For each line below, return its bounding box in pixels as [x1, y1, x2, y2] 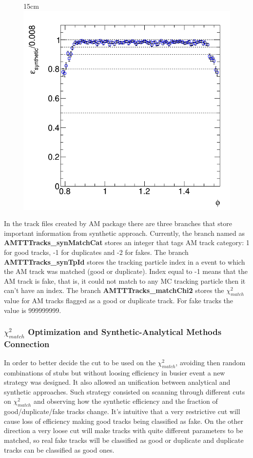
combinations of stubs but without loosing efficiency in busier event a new [4, 367, 225, 377]
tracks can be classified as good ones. [4, 444, 115, 455]
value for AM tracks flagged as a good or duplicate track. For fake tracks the [4, 295, 234, 306]
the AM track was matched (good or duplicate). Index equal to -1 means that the [4, 266, 248, 276]
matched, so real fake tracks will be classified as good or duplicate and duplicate [4, 435, 244, 445]
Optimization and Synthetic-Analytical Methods [28, 326, 222, 338]
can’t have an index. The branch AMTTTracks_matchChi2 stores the [4, 285, 224, 295]
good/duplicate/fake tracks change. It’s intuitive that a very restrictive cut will [4, 406, 240, 416]
